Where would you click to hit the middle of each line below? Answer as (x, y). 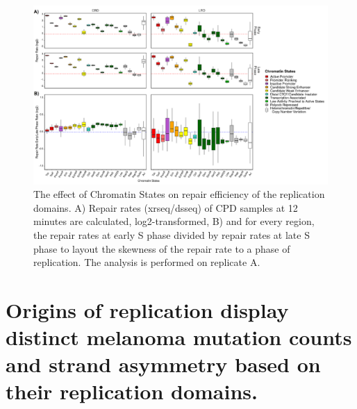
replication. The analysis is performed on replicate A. (147, 262)
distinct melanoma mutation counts (179, 337)
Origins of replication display (147, 309)
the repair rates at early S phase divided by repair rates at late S (172, 234)
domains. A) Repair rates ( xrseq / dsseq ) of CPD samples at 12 (166, 207)
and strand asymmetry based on (163, 364)
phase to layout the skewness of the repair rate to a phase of (162, 248)
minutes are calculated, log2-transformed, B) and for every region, (174, 221)
